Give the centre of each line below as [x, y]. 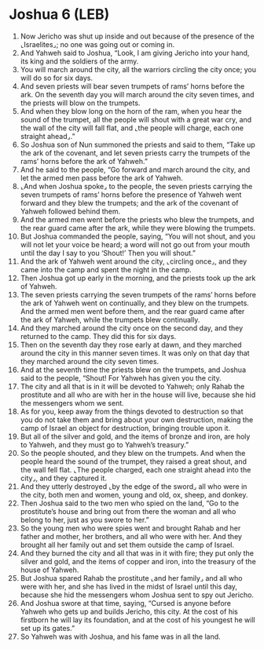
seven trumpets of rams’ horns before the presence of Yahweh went [131, 195]
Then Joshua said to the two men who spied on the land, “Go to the [129, 503]
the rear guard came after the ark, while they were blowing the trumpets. [138, 228]
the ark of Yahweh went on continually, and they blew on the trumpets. [135, 303]
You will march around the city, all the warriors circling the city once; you [138, 69]
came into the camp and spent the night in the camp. [106, 269]
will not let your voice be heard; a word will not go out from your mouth [135, 244]
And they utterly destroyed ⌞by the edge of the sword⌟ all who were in [134, 486]
